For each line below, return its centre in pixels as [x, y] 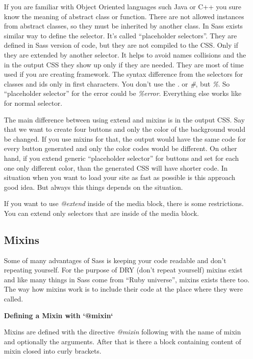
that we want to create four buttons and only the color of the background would [125, 129]
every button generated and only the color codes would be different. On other [121, 148]
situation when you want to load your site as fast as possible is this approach [120, 177]
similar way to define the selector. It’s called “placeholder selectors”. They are [120, 35]
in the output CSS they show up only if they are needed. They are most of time [124, 64]
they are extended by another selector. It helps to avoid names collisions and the [125, 54]
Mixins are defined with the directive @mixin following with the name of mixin [123, 332]
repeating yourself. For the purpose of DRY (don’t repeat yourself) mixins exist [123, 270]
